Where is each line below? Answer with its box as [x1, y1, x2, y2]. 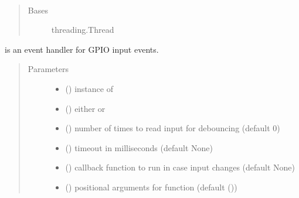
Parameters [28, 63, 69, 75]
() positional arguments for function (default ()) [65, 180, 237, 193]
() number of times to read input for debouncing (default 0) [65, 122, 280, 134]
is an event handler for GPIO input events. [5, 43, 159, 55]
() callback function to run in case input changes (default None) [65, 161, 295, 173]
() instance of [65, 82, 113, 94]
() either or [65, 102, 106, 114]
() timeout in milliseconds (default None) [65, 141, 213, 153]
